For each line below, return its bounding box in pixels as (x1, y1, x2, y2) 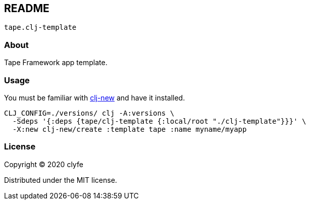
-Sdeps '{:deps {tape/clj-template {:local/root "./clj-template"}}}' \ (12, 117, 306, 125)
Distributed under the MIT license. (4, 175, 117, 184)
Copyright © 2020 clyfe (4, 160, 83, 169)
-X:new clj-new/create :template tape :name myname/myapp (12, 125, 247, 133)
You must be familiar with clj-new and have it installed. (4, 93, 185, 102)
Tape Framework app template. (4, 58, 108, 67)
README (4, 2, 49, 15)
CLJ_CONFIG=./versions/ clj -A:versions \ (4, 109, 175, 117)
